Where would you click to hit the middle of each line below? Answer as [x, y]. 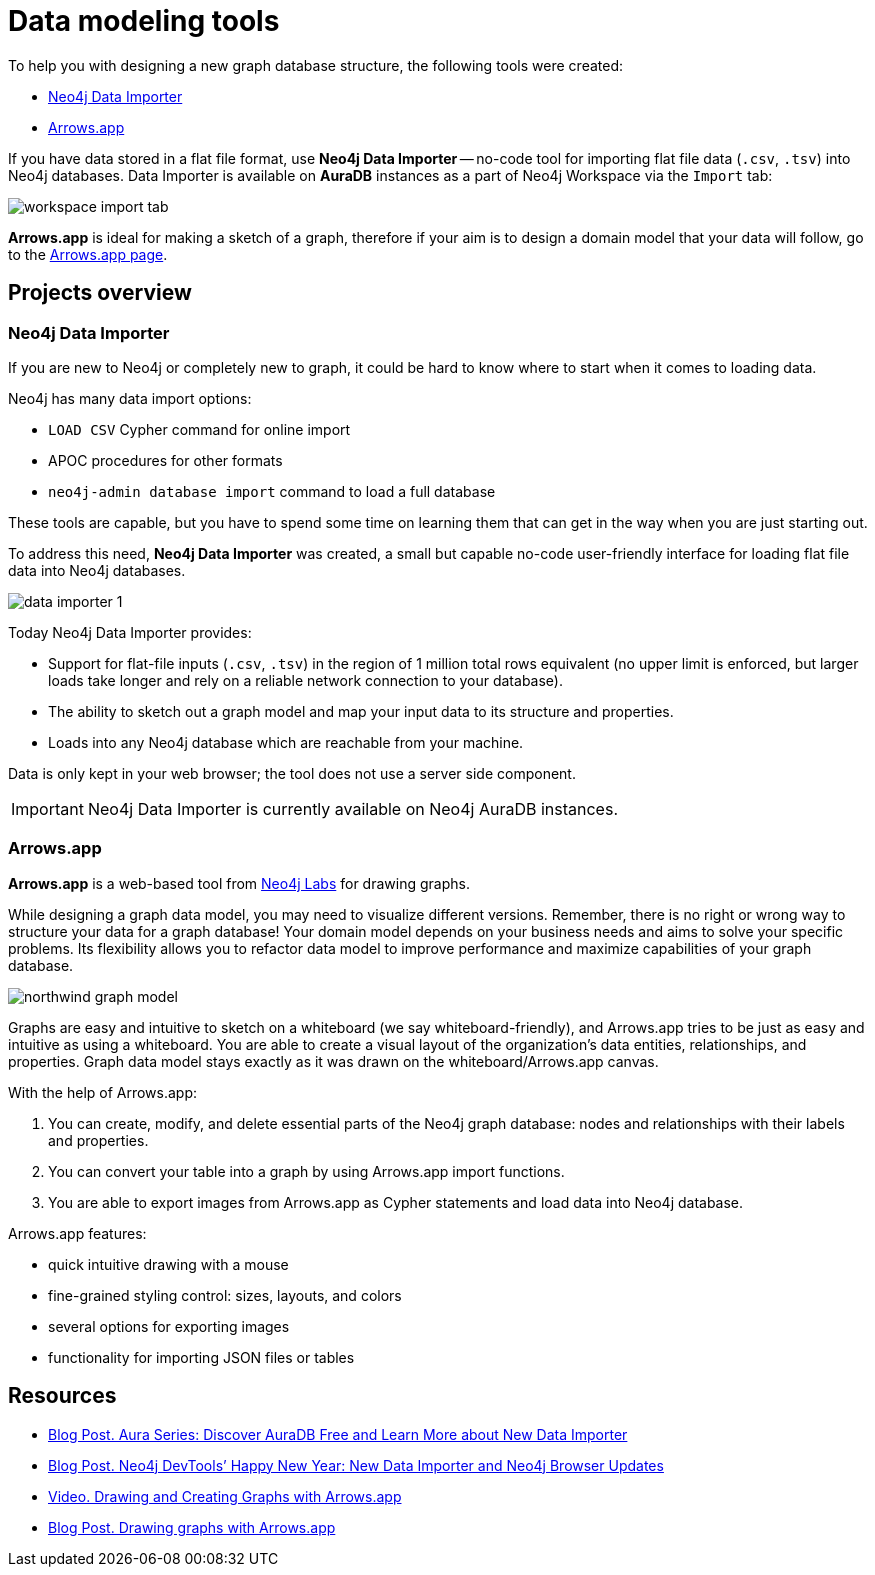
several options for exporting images [169, 1326]
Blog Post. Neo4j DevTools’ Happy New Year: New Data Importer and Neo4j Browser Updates [356, 1465]
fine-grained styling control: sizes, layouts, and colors [225, 1295]
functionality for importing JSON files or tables [201, 1357]
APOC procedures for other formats [165, 460]
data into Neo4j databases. [97, 570]
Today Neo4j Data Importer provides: [130, 632]
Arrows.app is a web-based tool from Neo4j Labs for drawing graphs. [239, 883]
